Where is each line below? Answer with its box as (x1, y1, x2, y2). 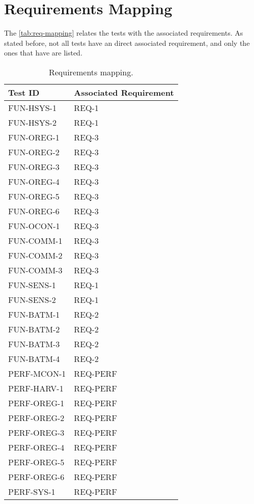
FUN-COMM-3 (8, 264, 63, 276)
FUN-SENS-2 (8, 293, 56, 305)
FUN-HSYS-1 (8, 101, 57, 114)
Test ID (8, 86, 40, 98)
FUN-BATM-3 (8, 338, 60, 350)
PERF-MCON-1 (8, 367, 66, 379)
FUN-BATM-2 (8, 323, 60, 335)
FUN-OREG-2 (8, 146, 60, 158)
